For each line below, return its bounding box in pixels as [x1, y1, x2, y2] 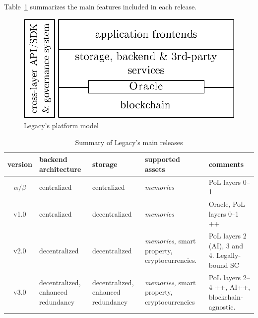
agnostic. [208, 301, 236, 312]
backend [39, 154, 67, 164]
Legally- [216, 250, 241, 260]
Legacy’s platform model [24, 120, 99, 131]
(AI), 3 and [208, 240, 243, 250]
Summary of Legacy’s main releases [75, 137, 183, 147]
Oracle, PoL [208, 199, 245, 209]
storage [92, 159, 118, 169]
